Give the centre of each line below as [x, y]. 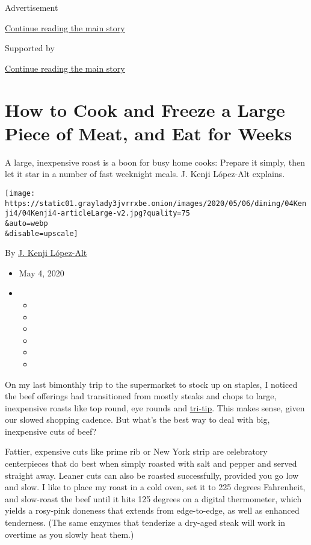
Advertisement [32, 7]
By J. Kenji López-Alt [46, 253]
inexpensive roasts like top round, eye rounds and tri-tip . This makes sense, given [155, 407]
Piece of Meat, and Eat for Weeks [149, 133]
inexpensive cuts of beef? [51, 431]
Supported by [30, 48]
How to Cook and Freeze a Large [145, 109]
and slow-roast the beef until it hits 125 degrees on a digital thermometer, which [153, 498]
